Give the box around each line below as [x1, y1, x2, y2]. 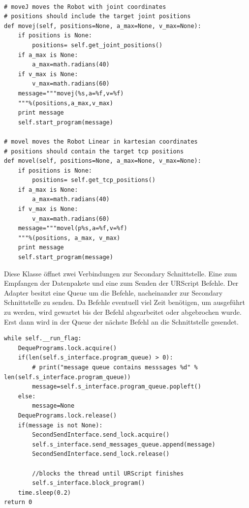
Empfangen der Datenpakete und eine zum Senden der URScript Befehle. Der [4, 278, 239, 288]
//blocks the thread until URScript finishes [32, 470, 184, 477]
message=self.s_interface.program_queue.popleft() [32, 383, 201, 390]
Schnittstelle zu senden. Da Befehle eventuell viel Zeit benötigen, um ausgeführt [4, 297, 245, 307]
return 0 [4, 499, 32, 506]
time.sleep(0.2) [18, 489, 71, 496]
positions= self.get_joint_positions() [32, 41, 163, 49]
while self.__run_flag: [4, 335, 82, 342]
